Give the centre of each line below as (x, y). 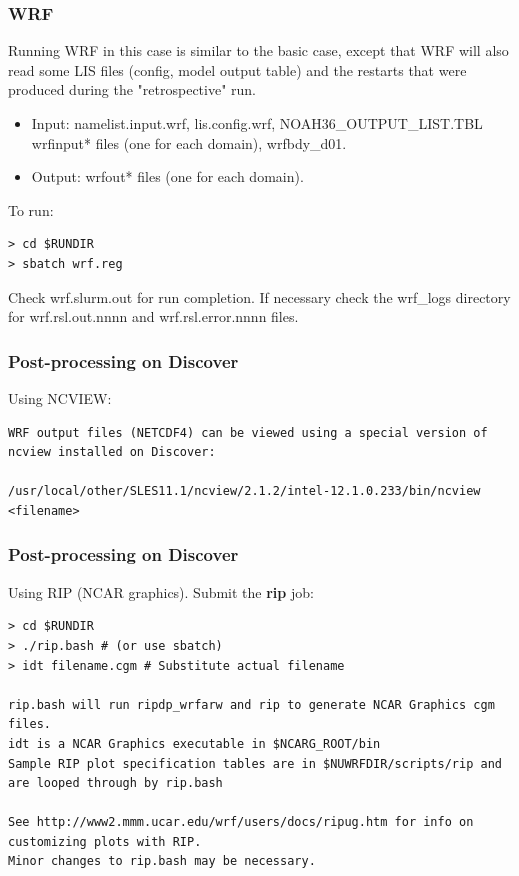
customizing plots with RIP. (105, 841)
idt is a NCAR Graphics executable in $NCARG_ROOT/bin (194, 743)
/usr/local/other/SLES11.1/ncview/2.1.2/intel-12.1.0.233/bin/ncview (244, 491)
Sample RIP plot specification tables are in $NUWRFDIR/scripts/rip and (255, 763)
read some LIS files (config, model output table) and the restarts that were (237, 69)
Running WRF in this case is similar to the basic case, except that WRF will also (258, 50)
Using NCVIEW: (60, 397)
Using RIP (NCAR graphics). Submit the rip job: (161, 591)
